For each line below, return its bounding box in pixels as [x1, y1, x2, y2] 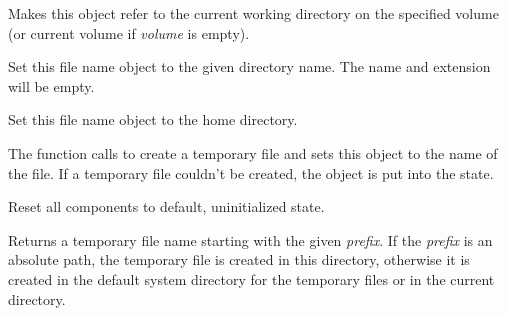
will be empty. [8, 75, 95, 96]
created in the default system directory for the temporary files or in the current [8, 268, 495, 289]
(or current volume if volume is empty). [8, 22, 250, 43]
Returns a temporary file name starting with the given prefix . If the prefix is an [8, 229, 493, 250]
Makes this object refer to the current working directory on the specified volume [8, 3, 499, 23]
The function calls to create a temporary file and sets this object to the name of [8, 142, 498, 163]
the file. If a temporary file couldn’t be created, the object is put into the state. [8, 162, 494, 183]
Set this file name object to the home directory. [8, 109, 298, 130]
